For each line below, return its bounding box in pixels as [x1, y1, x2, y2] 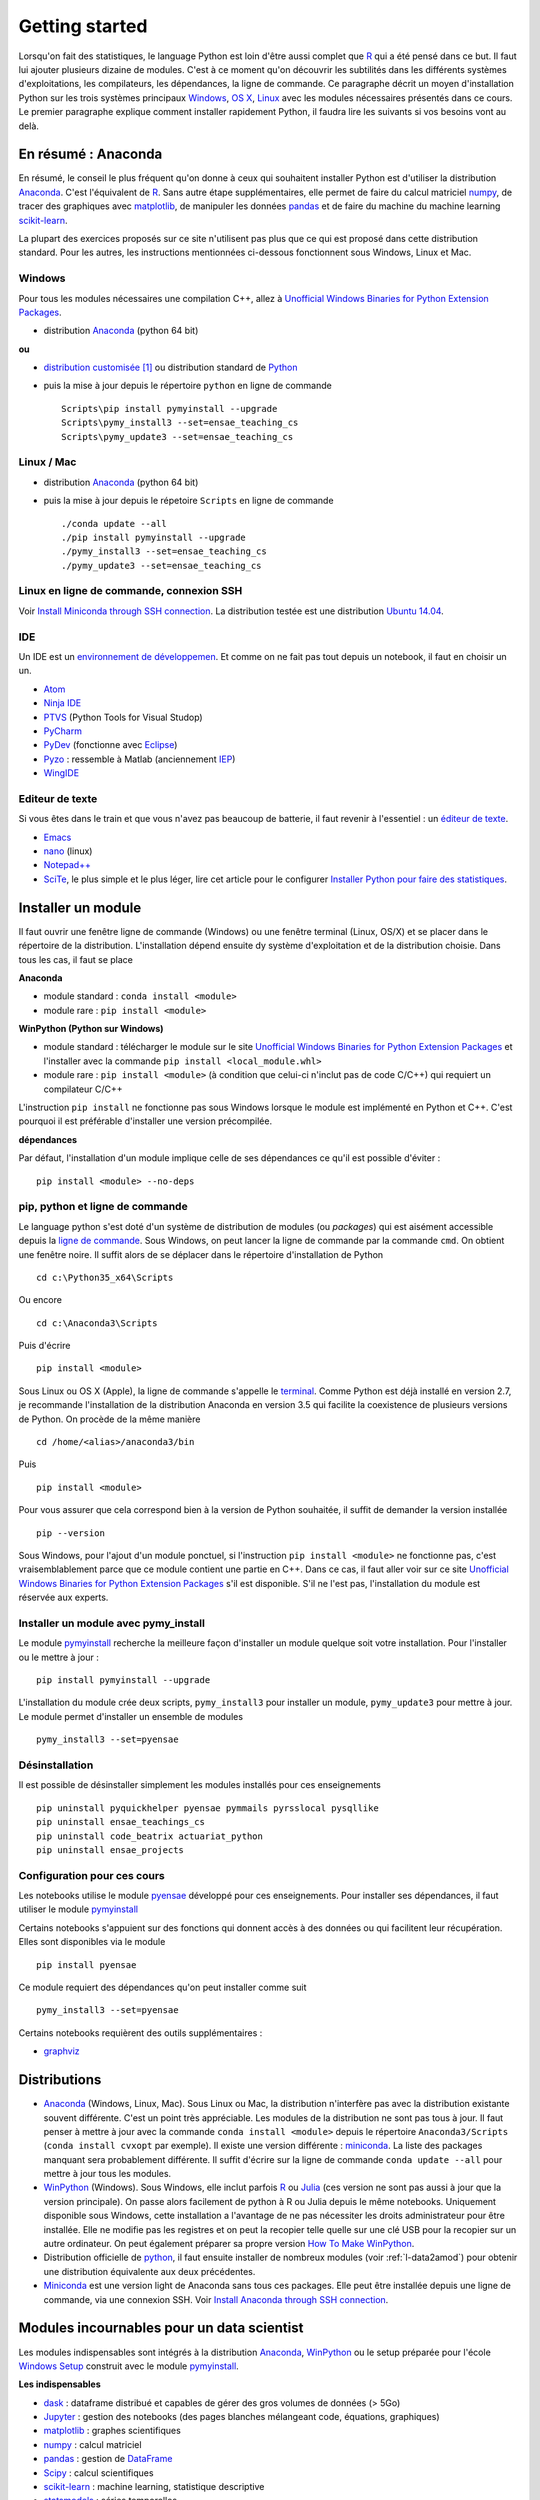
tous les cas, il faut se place [18, 953, 134, 965]
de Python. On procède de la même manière [18, 1413, 201, 1425]
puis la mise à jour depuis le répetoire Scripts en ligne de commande [43, 495, 334, 507]
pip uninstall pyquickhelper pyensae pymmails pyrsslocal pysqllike [36, 1802, 379, 1814]
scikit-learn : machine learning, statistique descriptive [43, 2481, 265, 2493]
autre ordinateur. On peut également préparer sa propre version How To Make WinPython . [43, 2238, 415, 2250]
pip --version [36, 1527, 105, 1539]
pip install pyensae [36, 1959, 137, 1970]
